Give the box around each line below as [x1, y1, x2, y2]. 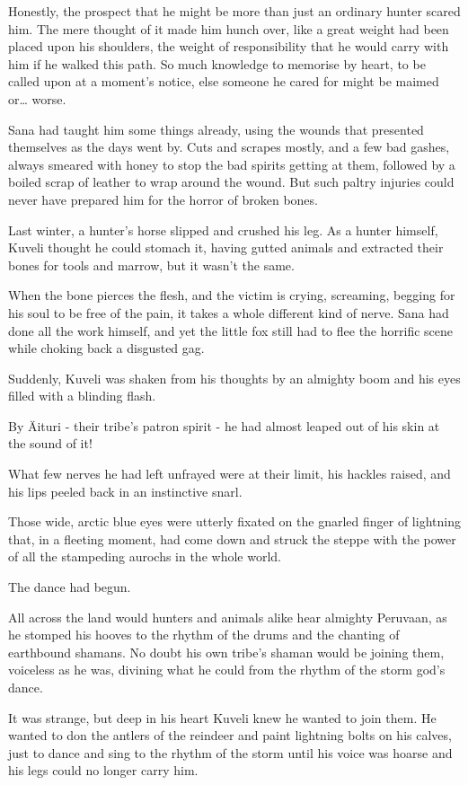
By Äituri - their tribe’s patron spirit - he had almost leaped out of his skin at [8, 416, 440, 435]
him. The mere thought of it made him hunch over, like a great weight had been [8, 19, 449, 38]
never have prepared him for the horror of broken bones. [8, 190, 318, 208]
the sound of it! [8, 434, 93, 453]
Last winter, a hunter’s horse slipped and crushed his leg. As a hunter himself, [8, 220, 438, 239]
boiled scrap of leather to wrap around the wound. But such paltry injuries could [8, 172, 455, 191]
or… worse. [8, 89, 66, 108]
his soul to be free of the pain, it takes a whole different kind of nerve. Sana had [8, 303, 449, 322]
